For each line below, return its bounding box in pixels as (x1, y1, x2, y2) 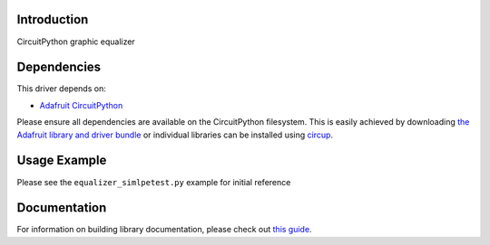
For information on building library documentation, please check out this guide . (16, 224, 312, 235)
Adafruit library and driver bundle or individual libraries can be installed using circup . (16, 129, 334, 140)
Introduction (16, 12, 89, 27)
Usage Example (16, 153, 107, 168)
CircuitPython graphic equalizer (16, 36, 135, 47)
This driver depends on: (16, 83, 106, 94)
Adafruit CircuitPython (39, 99, 123, 110)
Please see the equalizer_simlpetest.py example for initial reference (16, 176, 291, 187)
